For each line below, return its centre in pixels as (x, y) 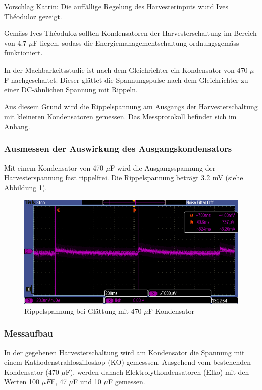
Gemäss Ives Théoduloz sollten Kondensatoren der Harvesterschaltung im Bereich (130, 33)
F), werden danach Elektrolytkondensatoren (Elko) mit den (157, 372)
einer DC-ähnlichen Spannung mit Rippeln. (71, 90)
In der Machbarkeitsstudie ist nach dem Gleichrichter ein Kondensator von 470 (126, 69)
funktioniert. (23, 53)
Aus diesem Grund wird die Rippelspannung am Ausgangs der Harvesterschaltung (131, 106)
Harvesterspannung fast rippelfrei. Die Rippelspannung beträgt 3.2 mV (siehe (124, 177)
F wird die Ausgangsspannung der (163, 167)
